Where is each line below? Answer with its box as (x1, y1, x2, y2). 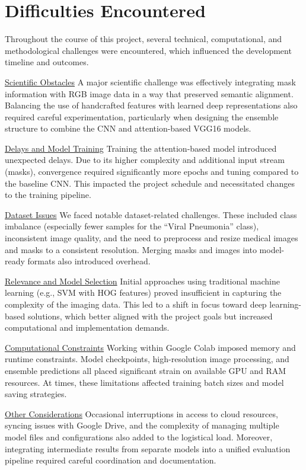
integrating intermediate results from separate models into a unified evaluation (5, 442, 291, 455)
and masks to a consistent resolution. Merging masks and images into (5, 243, 257, 255)
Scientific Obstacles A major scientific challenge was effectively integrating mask (5, 75, 296, 88)
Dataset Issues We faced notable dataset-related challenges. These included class (5, 208, 297, 220)
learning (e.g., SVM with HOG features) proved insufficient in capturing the (5, 286, 282, 299)
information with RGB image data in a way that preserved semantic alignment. (5, 87, 294, 100)
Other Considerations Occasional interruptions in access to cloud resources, (5, 407, 278, 420)
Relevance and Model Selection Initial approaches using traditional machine (5, 274, 280, 287)
